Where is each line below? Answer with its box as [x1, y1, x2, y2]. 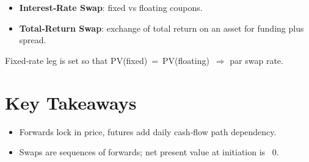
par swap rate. [230, 54, 283, 66]
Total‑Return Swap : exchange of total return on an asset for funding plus [19, 21, 304, 34]
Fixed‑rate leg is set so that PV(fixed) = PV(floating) [5, 54, 209, 66]
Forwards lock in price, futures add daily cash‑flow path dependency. [19, 125, 277, 138]
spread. [19, 33, 46, 46]
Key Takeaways [5, 90, 137, 114]
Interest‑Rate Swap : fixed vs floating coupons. [19, 1, 203, 13]
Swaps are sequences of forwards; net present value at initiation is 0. [19, 146, 279, 158]
